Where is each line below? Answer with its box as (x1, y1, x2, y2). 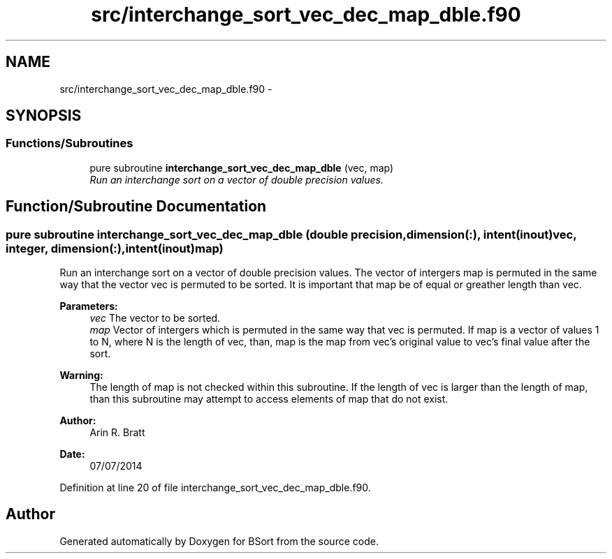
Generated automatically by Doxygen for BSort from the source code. (59, 535, 379, 547)
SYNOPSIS (6, 107, 82, 125)
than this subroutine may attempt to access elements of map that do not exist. (89, 393, 449, 405)
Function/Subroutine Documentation (6, 197, 267, 216)
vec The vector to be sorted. (89, 312, 221, 325)
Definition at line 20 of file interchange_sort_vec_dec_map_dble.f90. (59, 482, 371, 494)
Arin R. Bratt (89, 426, 145, 439)
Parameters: (59, 300, 118, 313)
